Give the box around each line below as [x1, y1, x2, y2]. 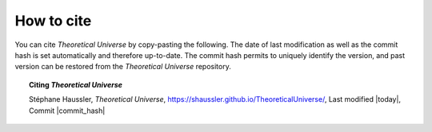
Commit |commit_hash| [29, 106, 106, 115]
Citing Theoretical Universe [29, 80, 123, 89]
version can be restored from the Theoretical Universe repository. [14, 62, 231, 72]
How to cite [14, 12, 92, 29]
